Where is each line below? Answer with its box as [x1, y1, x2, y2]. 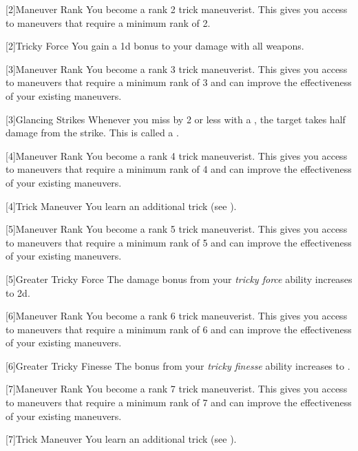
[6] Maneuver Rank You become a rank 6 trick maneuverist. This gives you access [6, 308, 348, 323]
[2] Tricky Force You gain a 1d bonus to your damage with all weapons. [6, 39, 304, 53]
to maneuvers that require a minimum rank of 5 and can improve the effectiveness [6, 235, 352, 249]
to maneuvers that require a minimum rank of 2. [6, 15, 211, 30]
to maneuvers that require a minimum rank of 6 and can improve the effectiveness [6, 322, 352, 336]
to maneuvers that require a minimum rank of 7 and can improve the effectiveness [6, 395, 352, 410]
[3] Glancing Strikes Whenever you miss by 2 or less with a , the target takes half [6, 112, 346, 126]
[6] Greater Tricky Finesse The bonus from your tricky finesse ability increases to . [6, 358, 350, 373]
